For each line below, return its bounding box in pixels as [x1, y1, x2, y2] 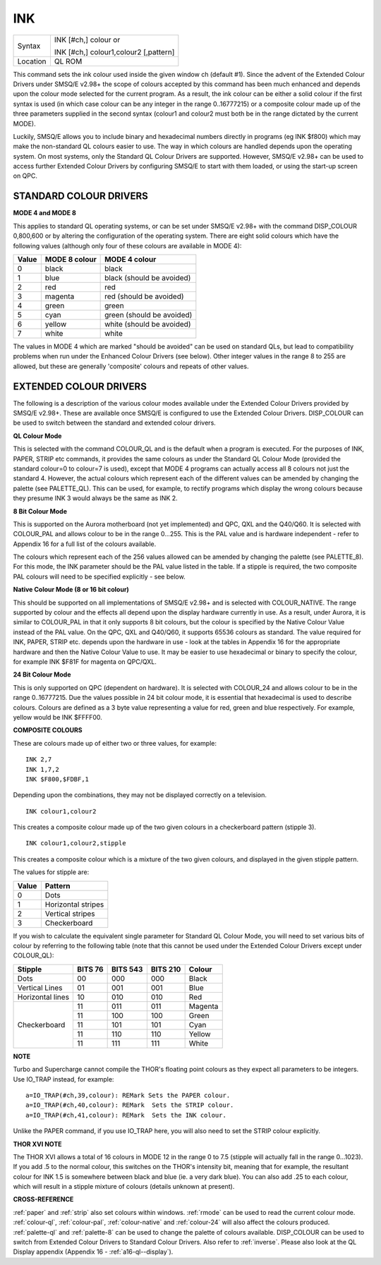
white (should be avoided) [104, 319, 191, 329]
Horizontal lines [17, 992, 70, 1002]
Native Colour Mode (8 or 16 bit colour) [13, 586, 130, 594]
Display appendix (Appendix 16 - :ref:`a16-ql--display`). [13, 1247, 174, 1256]
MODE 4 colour [104, 254, 157, 264]
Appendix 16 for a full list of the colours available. [13, 540, 157, 548]
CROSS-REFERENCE [13, 1195, 74, 1204]
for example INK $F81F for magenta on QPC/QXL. [13, 657, 157, 666]
